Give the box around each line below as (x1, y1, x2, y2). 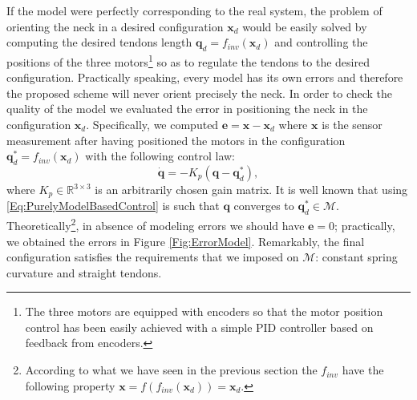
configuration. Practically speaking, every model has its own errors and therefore (6, 69, 403, 86)
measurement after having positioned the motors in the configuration (6, 131, 346, 148)
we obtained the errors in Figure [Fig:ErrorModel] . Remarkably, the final (6, 232, 365, 249)
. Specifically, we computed (86, 116, 219, 133)
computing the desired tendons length (6, 34, 192, 51)
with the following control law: (85, 147, 235, 164)
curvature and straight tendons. (6, 264, 162, 281)
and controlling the (274, 34, 368, 51)
